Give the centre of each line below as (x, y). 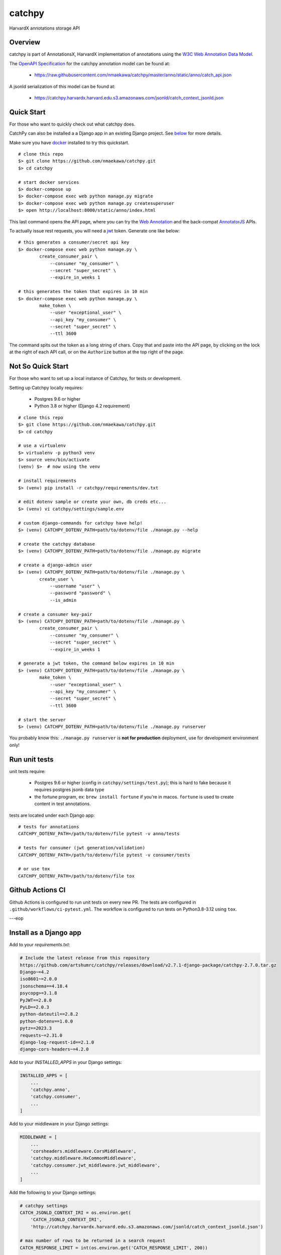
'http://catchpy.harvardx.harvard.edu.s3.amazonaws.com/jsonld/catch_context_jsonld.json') (147, 1227)
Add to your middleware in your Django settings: (59, 1124)
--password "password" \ (81, 593)
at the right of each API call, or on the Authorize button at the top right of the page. (97, 352)
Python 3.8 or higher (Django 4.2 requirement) (82, 406)
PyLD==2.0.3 (35, 1007)
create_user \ (57, 579)
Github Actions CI (37, 890)
